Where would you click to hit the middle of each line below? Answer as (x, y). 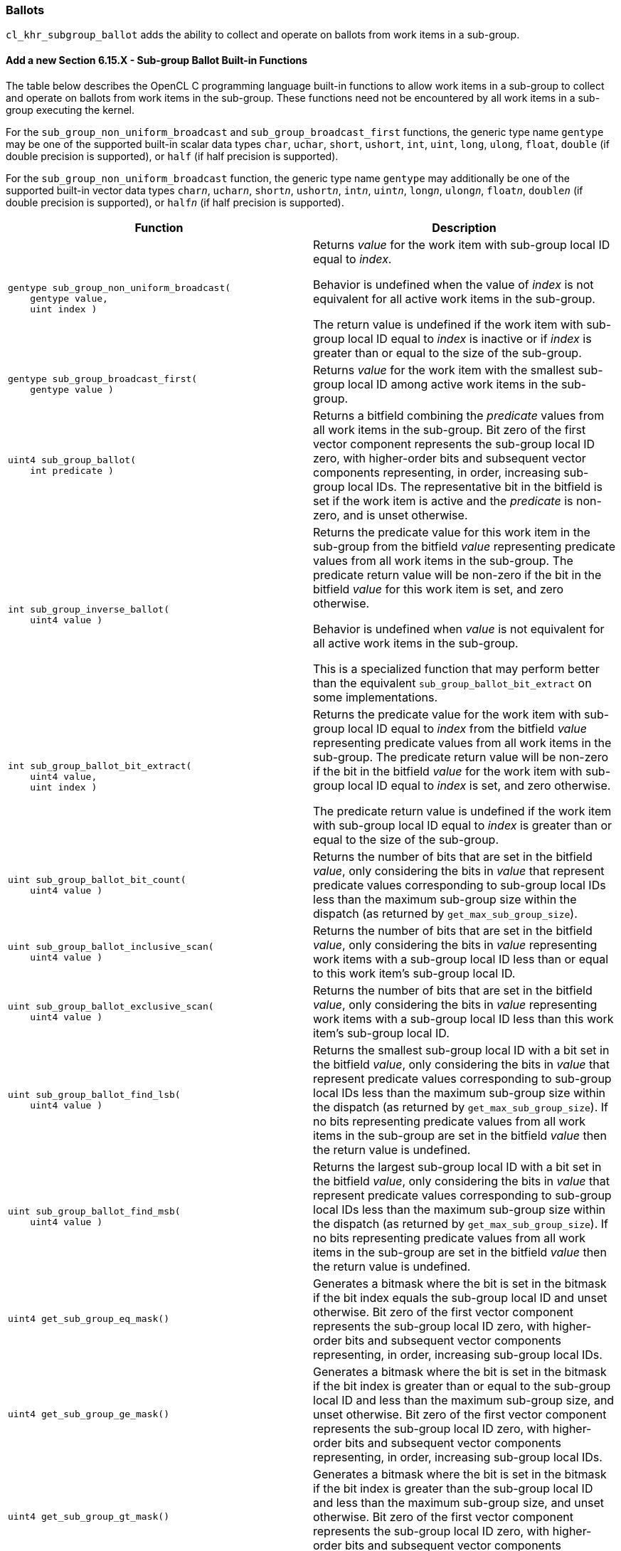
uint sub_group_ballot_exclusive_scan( (111, 1006)
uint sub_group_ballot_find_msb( (94, 1211)
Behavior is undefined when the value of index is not (453, 284)
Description (464, 227)
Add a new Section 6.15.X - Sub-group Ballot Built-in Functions (157, 60)
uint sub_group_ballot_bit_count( (97, 879)
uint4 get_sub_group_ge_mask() (89, 1414)
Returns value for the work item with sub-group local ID (462, 244)
